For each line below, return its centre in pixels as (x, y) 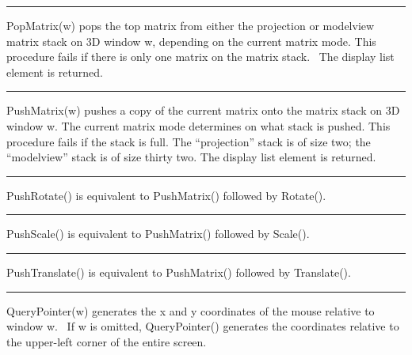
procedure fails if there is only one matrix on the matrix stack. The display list (200, 57)
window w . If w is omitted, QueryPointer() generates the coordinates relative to (203, 326)
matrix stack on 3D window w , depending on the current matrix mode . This (191, 41)
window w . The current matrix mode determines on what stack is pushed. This (198, 125)
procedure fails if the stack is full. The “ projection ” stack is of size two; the (189, 141)
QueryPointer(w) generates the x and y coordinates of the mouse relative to (191, 310)
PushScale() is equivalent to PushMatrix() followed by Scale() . (158, 234)
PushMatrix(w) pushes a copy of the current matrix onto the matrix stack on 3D (203, 110)
